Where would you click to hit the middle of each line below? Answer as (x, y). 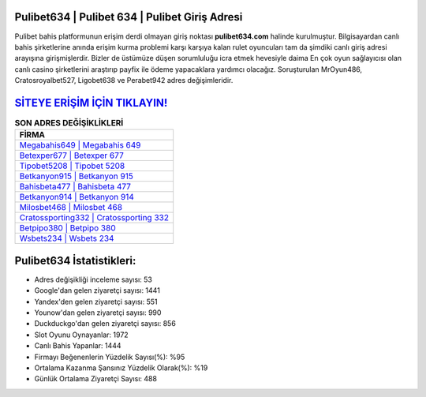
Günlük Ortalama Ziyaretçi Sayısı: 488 (96, 379)
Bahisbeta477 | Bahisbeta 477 (75, 187)
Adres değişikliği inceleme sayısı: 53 (93, 279)
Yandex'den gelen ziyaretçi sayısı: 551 (96, 301)
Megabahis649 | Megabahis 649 (80, 145)
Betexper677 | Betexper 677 (71, 155)
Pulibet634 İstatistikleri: (75, 260)
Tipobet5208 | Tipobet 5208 (72, 166)
